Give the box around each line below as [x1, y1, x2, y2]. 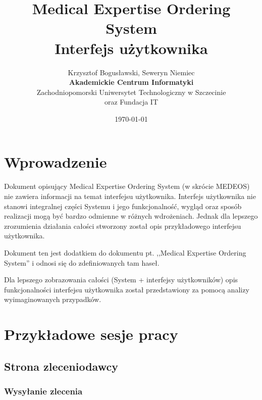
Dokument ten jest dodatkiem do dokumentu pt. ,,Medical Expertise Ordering [4, 247, 246, 258]
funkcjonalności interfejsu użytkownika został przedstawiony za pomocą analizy [4, 284, 249, 294]
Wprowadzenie [4, 152, 107, 172]
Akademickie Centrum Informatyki [69, 77, 194, 87]
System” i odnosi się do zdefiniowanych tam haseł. [4, 257, 160, 268]
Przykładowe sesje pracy [4, 324, 178, 344]
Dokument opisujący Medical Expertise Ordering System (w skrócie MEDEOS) [4, 181, 250, 191]
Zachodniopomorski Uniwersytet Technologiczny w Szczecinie [36, 86, 226, 97]
